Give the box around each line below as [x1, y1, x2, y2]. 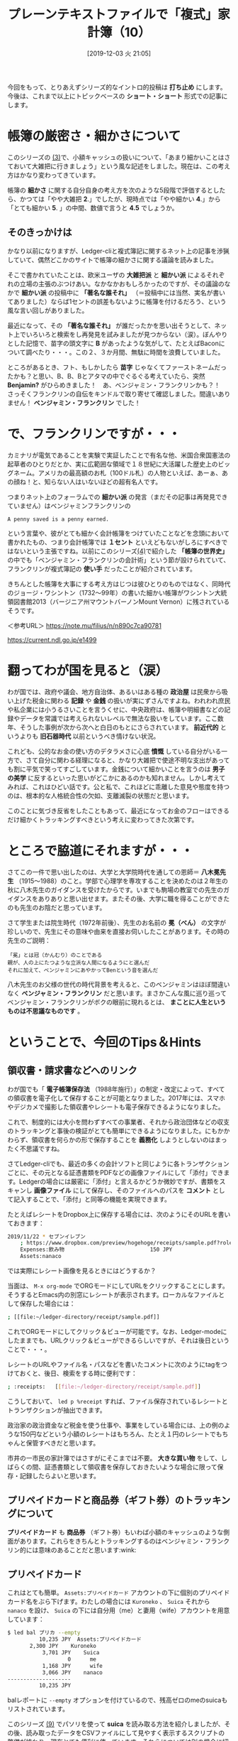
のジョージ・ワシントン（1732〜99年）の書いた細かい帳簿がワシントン [7, 588, 215, 597]
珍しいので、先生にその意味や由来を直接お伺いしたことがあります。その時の [7, 927, 230, 935]
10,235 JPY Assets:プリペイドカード [38, 1636, 142, 1643]
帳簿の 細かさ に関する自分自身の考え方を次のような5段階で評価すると [7, 185, 214, 194]
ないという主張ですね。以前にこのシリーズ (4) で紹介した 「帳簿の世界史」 [13, 546, 229, 555]
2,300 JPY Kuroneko [29, 1642, 97, 1650]
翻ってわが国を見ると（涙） [7, 662, 169, 678]
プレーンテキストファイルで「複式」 [8, 6, 218, 23]
